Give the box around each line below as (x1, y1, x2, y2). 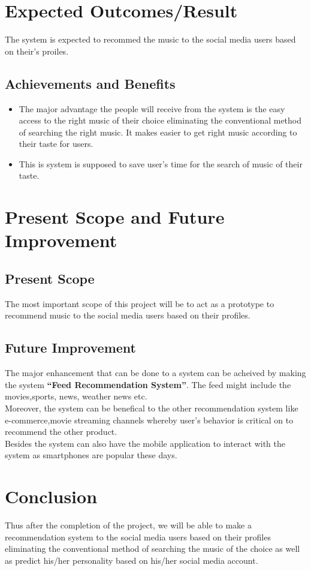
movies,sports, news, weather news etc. (5, 390, 147, 402)
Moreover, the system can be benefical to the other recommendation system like (5, 402, 298, 414)
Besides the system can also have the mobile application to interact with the (5, 437, 286, 449)
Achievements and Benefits (5, 74, 176, 92)
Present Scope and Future (5, 205, 225, 229)
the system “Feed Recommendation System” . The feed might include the (5, 378, 291, 390)
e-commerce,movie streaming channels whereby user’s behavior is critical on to (5, 413, 294, 426)
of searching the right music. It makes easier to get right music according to (19, 125, 297, 138)
